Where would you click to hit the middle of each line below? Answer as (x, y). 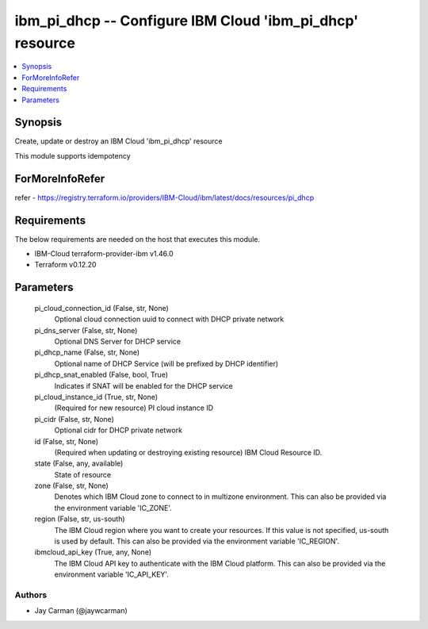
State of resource (83, 474)
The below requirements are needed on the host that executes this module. (138, 239)
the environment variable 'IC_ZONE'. (113, 508)
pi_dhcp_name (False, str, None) (87, 352)
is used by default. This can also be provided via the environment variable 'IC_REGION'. (197, 541)
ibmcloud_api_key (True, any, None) (93, 552)
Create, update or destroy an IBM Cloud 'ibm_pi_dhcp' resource (118, 141)
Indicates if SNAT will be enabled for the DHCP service (143, 385)
